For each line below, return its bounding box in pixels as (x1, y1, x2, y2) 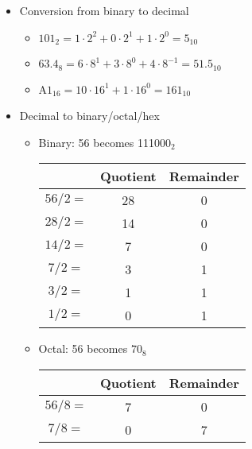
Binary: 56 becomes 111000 (38, 134, 171, 150)
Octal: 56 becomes (38, 340, 128, 357)
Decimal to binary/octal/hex (19, 107, 160, 124)
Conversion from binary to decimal (19, 2, 189, 18)
